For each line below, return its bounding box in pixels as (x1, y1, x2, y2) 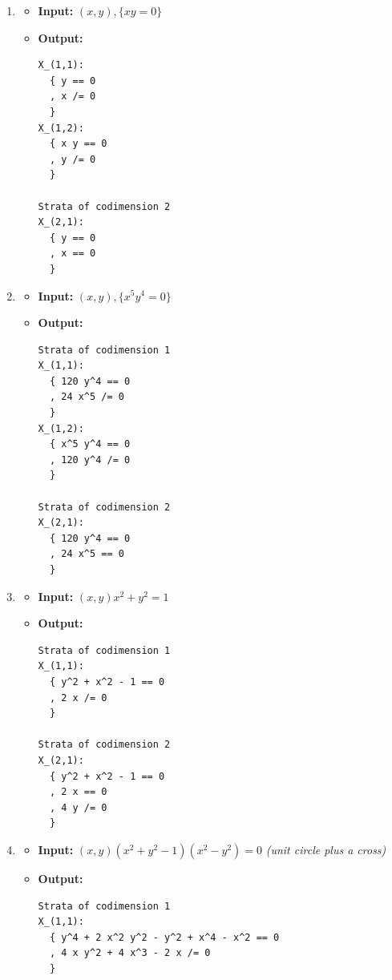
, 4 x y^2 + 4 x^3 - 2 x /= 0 (49, 947, 211, 959)
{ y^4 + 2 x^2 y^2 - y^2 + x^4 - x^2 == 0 (49, 931, 280, 943)
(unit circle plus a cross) (265, 841, 386, 857)
